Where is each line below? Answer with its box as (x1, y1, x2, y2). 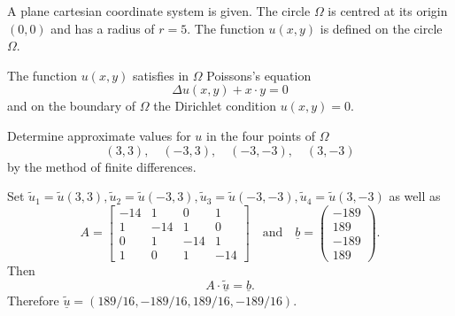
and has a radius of (50, 19, 155, 37)
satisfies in (132, 66, 189, 84)
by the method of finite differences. (7, 157, 197, 175)
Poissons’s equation (206, 66, 312, 84)
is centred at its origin (328, 2, 448, 19)
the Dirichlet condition (153, 96, 276, 115)
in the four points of (206, 126, 316, 144)
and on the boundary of (7, 96, 136, 115)
